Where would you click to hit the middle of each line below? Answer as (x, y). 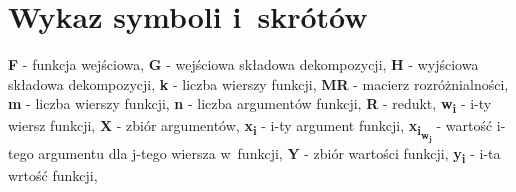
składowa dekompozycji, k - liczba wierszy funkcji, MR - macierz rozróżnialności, (258, 83)
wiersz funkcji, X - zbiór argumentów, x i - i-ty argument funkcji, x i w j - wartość (250, 129)
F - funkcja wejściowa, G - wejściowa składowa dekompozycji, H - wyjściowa (243, 64)
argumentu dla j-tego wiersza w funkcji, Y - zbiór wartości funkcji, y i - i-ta (269, 154)
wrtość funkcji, (53, 174)
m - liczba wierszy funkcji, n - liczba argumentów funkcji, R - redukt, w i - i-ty (250, 105)
